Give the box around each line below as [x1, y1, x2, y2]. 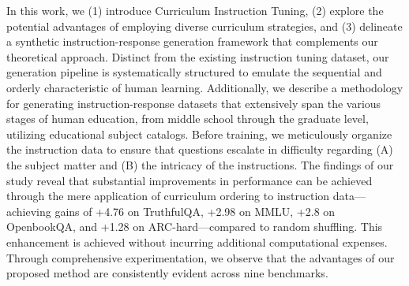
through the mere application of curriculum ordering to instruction [6, 188, 330, 204]
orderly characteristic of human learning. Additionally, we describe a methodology [6, 79, 403, 95]
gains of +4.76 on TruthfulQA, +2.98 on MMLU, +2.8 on [54, 202, 336, 219]
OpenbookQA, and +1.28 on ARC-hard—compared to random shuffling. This [6, 218, 383, 235]
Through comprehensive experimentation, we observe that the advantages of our [6, 249, 395, 266]
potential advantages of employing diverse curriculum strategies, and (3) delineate [6, 17, 403, 34]
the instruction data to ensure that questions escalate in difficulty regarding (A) [6, 141, 393, 158]
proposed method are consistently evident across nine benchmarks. [6, 265, 328, 281]
